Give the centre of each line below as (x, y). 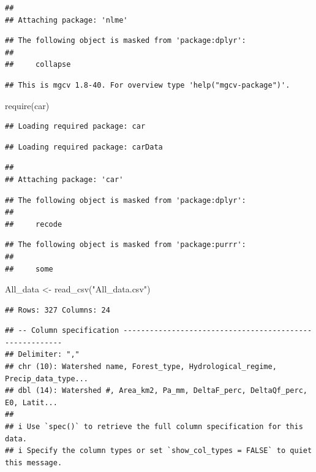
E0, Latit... (31, 402)
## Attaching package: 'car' (64, 179)
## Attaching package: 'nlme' (66, 20)
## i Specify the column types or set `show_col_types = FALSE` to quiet (159, 451)
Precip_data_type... (47, 379)
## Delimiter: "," (42, 355)
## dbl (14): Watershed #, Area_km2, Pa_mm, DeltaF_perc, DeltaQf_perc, (156, 391)
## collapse (38, 65)
